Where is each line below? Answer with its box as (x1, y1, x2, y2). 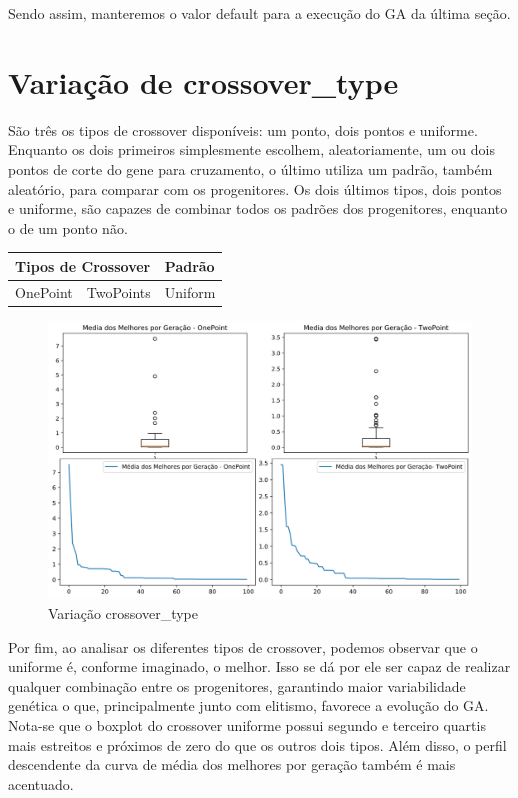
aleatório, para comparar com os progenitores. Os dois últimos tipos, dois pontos (8, 178, 502, 199)
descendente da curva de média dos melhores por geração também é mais (8, 754, 456, 775)
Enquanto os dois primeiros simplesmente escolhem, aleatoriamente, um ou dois (8, 139, 495, 160)
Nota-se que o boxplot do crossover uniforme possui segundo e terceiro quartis (8, 714, 486, 735)
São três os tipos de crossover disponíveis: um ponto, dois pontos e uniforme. (8, 119, 478, 140)
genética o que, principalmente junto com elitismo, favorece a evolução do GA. (8, 695, 489, 716)
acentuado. (8, 773, 74, 794)
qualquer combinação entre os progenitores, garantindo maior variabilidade (8, 675, 466, 696)
